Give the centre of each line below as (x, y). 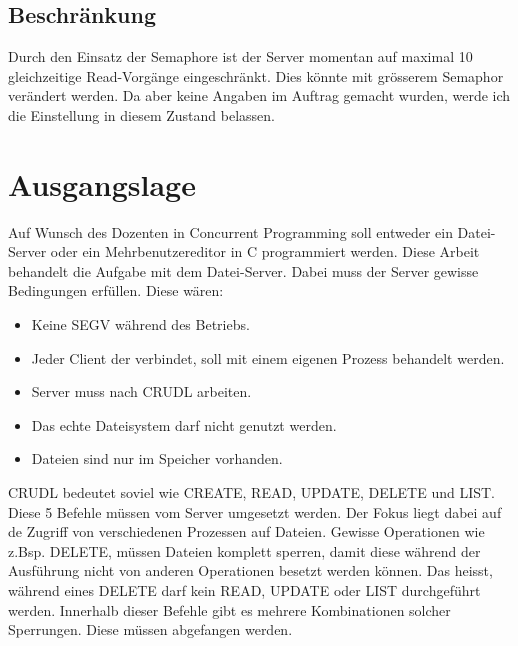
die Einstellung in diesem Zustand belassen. (141, 114)
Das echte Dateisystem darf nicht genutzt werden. (184, 424)
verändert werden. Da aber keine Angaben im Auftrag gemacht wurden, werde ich (259, 95)
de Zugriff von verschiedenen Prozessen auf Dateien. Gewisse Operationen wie (246, 531)
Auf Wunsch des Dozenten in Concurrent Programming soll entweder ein (230, 231)
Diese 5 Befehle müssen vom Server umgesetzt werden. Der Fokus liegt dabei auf (255, 511)
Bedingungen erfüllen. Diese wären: (116, 290)
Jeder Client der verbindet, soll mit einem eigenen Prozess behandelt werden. (268, 357)
